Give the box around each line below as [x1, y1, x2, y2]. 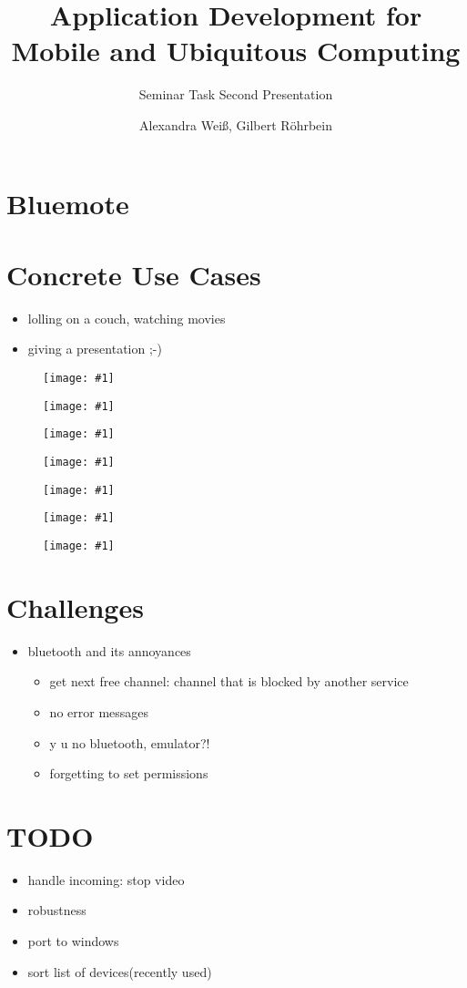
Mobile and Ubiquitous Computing [11, 32, 461, 69]
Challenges [6, 588, 144, 625]
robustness [27, 901, 86, 920]
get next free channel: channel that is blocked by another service [49, 672, 409, 691]
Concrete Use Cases [6, 255, 261, 293]
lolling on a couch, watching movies [27, 308, 226, 327]
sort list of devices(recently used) [27, 962, 212, 981]
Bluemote [6, 184, 129, 221]
